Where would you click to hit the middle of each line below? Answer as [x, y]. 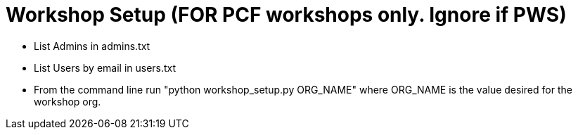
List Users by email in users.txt [105, 67]
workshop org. [68, 101]
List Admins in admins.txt [92, 46]
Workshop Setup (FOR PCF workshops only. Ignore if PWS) [286, 15]
